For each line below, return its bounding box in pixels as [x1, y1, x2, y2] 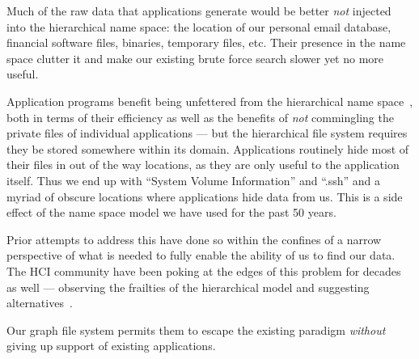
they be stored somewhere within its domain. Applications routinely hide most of [6, 140, 409, 157]
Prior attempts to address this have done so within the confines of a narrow [6, 230, 382, 247]
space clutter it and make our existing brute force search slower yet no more [6, 49, 384, 66]
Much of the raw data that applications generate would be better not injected [6, 2, 391, 19]
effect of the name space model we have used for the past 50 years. [6, 204, 336, 221]
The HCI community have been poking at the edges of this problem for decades [6, 262, 401, 279]
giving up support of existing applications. [6, 337, 216, 354]
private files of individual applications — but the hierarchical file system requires [6, 125, 408, 141]
